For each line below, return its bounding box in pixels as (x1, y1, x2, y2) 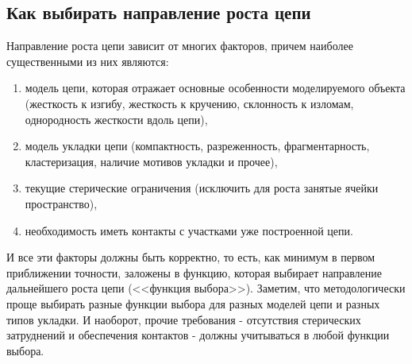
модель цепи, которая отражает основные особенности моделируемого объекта (25, 79, 406, 96)
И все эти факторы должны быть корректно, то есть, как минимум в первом (6, 249, 375, 265)
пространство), (25, 195, 98, 211)
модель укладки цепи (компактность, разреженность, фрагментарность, (25, 137, 370, 154)
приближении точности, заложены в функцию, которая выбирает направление (6, 264, 383, 281)
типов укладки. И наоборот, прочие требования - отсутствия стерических (6, 311, 361, 327)
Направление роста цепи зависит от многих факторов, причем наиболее (6, 37, 353, 54)
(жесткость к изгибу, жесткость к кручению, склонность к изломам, (25, 95, 354, 111)
